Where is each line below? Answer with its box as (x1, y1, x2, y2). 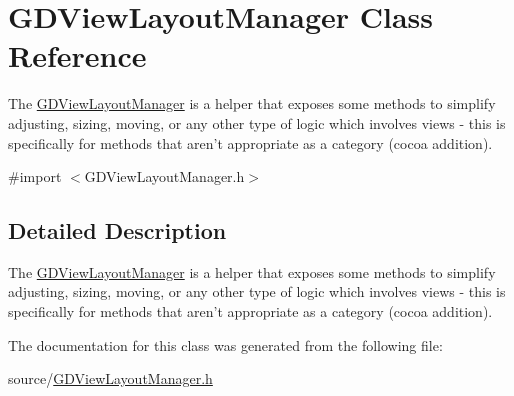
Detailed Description (8, 215, 227, 246)
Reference (8, 35, 147, 76)
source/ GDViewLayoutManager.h (8, 368, 213, 389)
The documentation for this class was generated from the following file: (8, 334, 443, 355)
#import (8, 166, 62, 187)
